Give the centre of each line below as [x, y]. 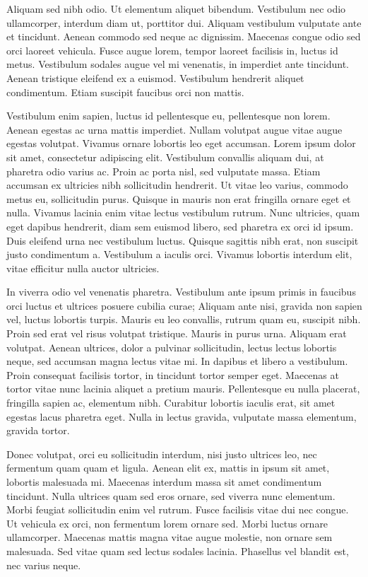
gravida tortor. [38, 430]
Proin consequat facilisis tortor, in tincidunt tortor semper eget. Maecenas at [173, 374]
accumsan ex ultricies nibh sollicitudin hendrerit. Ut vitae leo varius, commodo [177, 185]
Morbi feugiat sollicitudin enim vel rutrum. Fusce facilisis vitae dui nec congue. [178, 509]
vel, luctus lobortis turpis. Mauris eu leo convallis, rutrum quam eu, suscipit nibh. [184, 319]
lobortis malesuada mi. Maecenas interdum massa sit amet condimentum [164, 482]
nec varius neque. [44, 565]
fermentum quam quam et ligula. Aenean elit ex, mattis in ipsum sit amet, [168, 468]
